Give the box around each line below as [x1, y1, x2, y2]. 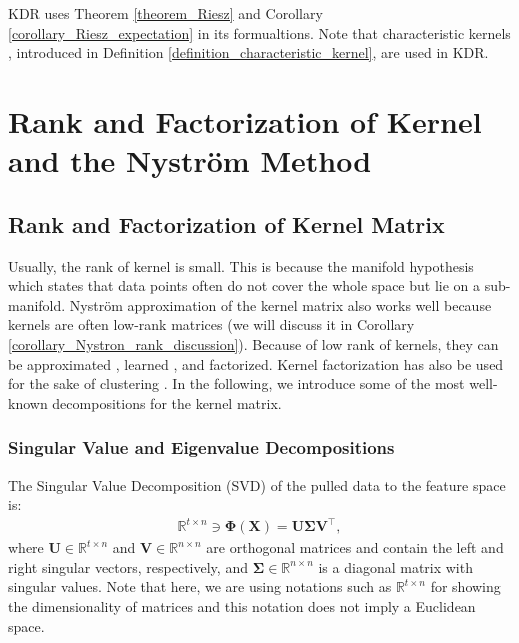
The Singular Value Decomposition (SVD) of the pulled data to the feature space [8, 474, 506, 495]
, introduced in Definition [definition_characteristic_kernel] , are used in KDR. [8, 42, 489, 63]
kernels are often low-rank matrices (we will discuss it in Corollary [8, 314, 415, 335]
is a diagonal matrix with [318, 556, 473, 577]
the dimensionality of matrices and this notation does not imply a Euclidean [8, 596, 476, 617]
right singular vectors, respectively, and [8, 556, 248, 577]
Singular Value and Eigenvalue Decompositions [8, 435, 395, 460]
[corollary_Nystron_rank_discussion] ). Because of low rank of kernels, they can [8, 333, 499, 354]
